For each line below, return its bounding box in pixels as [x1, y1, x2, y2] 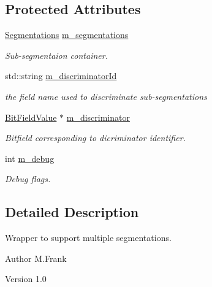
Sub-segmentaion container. [5, 48, 108, 61]
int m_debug [5, 151, 55, 164]
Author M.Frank [5, 251, 67, 264]
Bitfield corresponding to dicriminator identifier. [5, 131, 186, 144]
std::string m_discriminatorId [5, 69, 117, 82]
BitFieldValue [5, 110, 57, 123]
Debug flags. [5, 172, 51, 185]
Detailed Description [5, 202, 139, 221]
